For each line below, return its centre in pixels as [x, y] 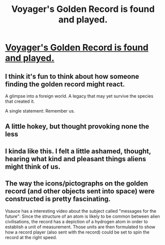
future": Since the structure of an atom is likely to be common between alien [83, 216]
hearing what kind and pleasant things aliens [76, 159]
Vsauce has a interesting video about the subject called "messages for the [81, 211]
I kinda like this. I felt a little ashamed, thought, [78, 151]
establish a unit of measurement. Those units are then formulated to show [80, 227]
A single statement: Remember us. [40, 111]
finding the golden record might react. [65, 84]
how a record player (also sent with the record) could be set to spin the [77, 232]
